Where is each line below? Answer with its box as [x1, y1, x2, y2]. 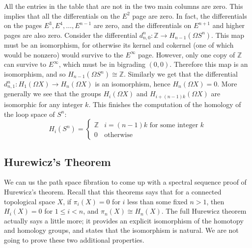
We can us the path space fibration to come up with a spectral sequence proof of [4, 177, 247, 187]
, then [206, 196, 224, 206]
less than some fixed [127, 196, 188, 206]
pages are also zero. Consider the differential [4, 29, 138, 40]
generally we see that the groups [4, 88, 101, 99]
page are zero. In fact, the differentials [132, 10, 247, 21]
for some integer [149, 122, 198, 129]
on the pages [4, 20, 42, 30]
